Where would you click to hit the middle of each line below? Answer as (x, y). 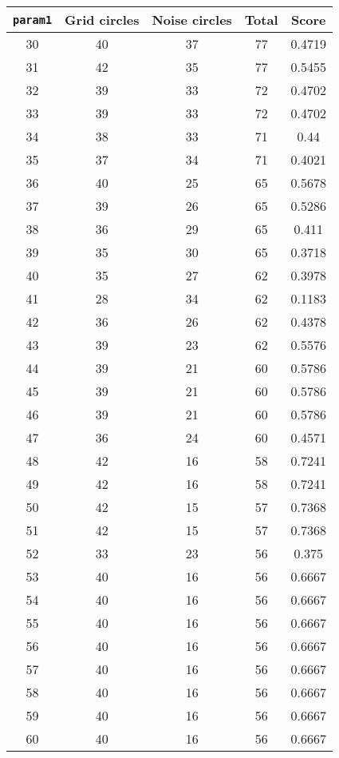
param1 (33, 20)
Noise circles (192, 20)
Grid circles (102, 20)
